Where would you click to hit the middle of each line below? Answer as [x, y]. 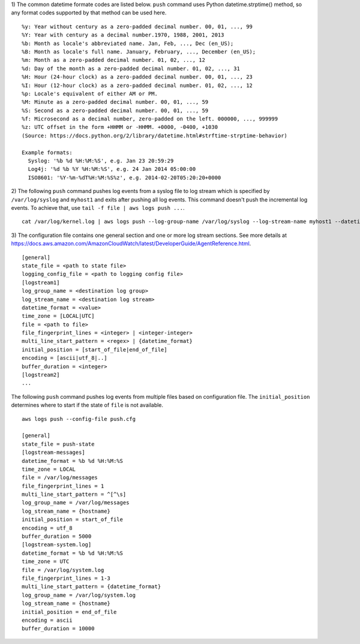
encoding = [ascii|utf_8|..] [64, 358]
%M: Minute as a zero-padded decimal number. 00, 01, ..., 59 [115, 102]
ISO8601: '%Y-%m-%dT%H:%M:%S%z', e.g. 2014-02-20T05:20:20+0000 [124, 177]
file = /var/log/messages [60, 478]
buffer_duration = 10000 [58, 629]
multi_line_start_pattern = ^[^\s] [74, 494]
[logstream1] [41, 282]
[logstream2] [41, 375]
